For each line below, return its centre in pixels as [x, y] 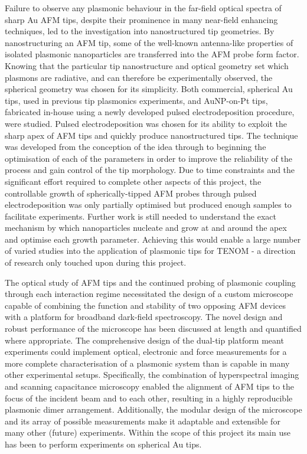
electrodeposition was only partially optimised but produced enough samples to [148, 205]
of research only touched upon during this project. [96, 262]
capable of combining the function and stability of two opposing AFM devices [146, 305]
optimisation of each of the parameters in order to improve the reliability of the [148, 158]
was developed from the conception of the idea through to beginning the [135, 147]
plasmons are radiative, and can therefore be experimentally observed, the [139, 77]
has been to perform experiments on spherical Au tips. [103, 444]
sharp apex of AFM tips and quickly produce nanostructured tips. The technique [151, 135]
